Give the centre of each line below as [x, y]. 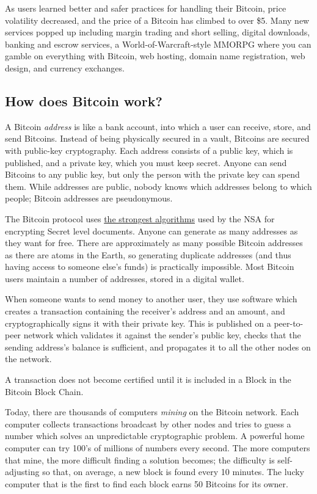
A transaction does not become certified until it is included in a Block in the [148, 380]
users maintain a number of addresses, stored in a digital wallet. [125, 278]
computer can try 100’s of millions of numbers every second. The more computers [158, 448]
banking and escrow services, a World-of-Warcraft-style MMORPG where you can [158, 44]
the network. [28, 359]
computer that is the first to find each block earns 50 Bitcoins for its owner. [147, 483]
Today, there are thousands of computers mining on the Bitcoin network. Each [152, 412]
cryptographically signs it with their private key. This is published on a [138, 323]
